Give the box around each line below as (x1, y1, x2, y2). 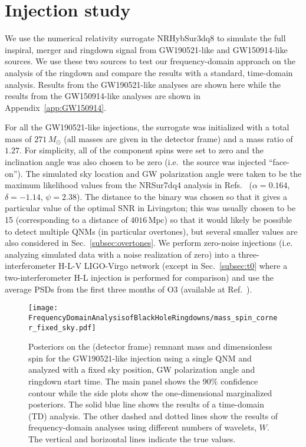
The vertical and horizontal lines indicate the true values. (28, 432, 236, 445)
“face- (269, 156, 289, 168)
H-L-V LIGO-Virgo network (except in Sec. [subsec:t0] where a (58, 259, 288, 272)
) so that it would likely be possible (164, 213, 292, 226)
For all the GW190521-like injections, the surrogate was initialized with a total (5, 121, 289, 133)
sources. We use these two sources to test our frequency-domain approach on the (5, 55, 296, 67)
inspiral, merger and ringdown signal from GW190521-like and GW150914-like (5, 43, 288, 55)
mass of (5, 132, 32, 144)
